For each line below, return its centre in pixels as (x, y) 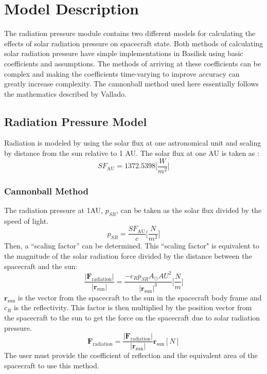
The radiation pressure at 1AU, (54, 210)
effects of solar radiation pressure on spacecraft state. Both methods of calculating (134, 43)
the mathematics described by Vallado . (65, 93)
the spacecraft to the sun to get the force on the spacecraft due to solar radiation (132, 318)
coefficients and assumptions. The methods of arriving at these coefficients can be (133, 63)
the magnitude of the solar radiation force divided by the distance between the (128, 256)
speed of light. (26, 220)
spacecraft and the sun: (41, 266)
